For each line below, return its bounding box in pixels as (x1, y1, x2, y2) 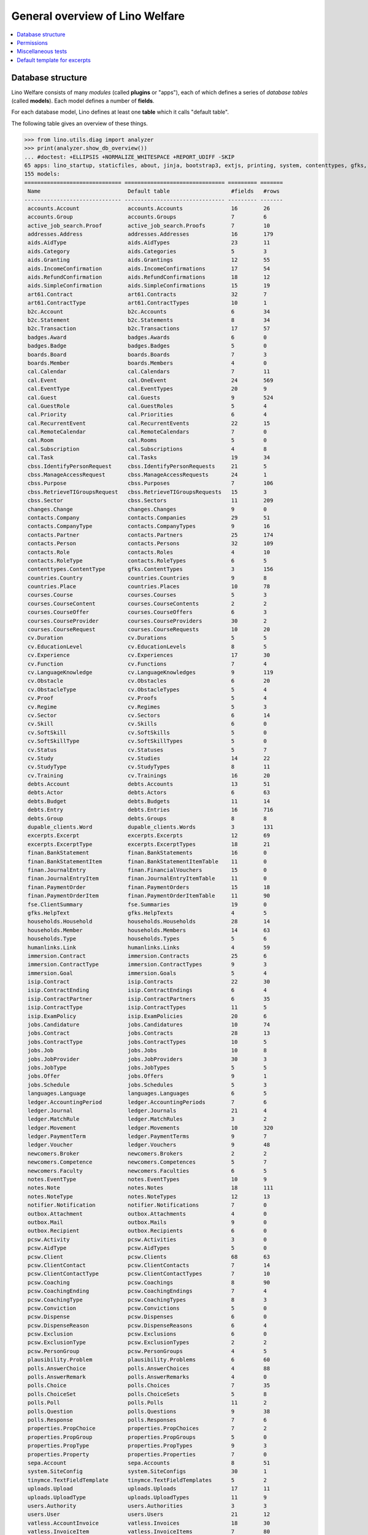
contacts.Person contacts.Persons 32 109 (28, 540, 274, 547)
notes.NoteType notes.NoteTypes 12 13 (28, 1193, 270, 1200)
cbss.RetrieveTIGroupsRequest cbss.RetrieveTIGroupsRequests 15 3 (28, 488, 267, 495)
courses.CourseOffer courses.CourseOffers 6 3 (28, 608, 267, 616)
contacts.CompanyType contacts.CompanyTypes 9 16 (28, 523, 270, 530)
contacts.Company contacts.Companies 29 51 (28, 514, 270, 521)
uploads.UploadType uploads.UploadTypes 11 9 (28, 1494, 267, 1501)
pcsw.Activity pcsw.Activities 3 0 (28, 1236, 267, 1243)
